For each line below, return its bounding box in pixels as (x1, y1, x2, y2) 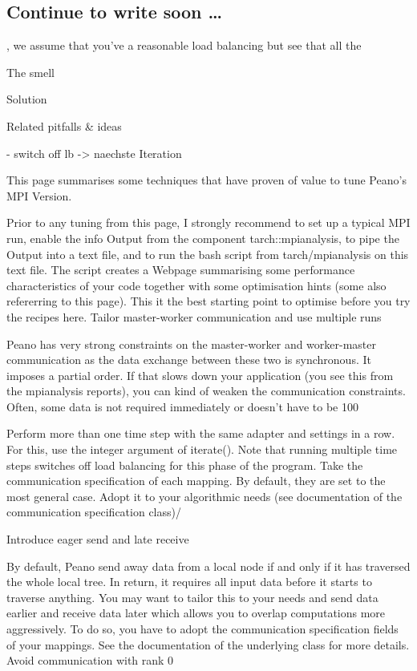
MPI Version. (6, 187, 72, 204)
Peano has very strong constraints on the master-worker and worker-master (6, 335, 377, 352)
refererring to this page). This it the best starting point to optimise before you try (6, 293, 411, 309)
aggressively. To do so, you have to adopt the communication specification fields (6, 620, 399, 637)
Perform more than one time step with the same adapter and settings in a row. (6, 425, 395, 442)
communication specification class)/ (6, 503, 181, 520)
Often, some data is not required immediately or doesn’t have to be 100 (6, 398, 358, 414)
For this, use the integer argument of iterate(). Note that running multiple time (6, 441, 398, 458)
